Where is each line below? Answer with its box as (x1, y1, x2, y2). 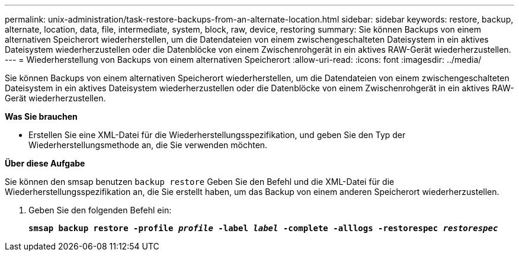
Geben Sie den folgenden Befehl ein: (28, 205, 172, 215)
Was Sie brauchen (5, 111, 78, 121)
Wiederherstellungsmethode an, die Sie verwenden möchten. (28, 140, 268, 150)
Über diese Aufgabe (5, 158, 85, 168)
